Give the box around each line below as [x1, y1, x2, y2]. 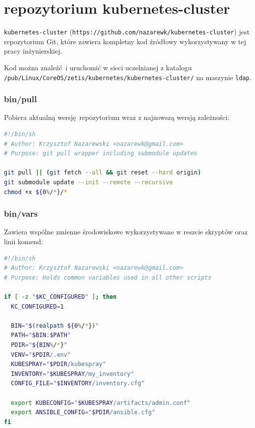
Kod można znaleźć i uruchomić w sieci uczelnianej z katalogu [4, 62, 192, 72]
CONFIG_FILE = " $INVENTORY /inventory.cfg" [11, 380, 145, 387]
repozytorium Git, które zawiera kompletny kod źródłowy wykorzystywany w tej [4, 36, 246, 46]
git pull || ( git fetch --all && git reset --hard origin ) [4, 169, 201, 176]
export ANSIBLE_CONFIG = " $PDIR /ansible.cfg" [11, 409, 155, 416]
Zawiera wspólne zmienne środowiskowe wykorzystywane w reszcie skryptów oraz [4, 227, 248, 237]
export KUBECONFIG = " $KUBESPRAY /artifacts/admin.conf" [11, 399, 191, 406]
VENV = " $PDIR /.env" [11, 351, 71, 358]
